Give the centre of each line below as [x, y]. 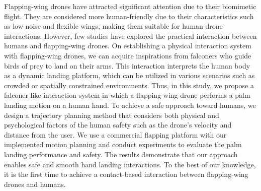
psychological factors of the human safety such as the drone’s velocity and [118, 125]
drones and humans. [35, 184]
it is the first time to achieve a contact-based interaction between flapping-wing [126, 174]
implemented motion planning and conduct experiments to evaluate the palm [123, 144]
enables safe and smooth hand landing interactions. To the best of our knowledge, [130, 164]
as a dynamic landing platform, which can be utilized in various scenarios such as [129, 75]
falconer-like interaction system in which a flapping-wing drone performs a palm [127, 95]
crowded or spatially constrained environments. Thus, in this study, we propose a [129, 85]
